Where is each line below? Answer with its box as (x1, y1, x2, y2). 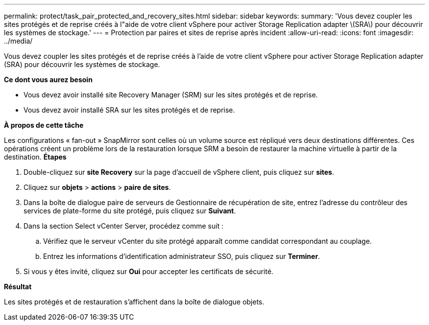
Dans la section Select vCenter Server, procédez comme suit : (24, 222, 224, 230)
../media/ (4, 37, 33, 45)
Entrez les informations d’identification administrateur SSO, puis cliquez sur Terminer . (43, 252, 320, 260)
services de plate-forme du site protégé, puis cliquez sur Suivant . (24, 207, 236, 215)
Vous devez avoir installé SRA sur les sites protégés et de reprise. (24, 106, 235, 114)
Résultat (4, 282, 32, 291)
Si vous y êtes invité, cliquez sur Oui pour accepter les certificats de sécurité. (24, 267, 274, 276)
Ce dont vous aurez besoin (4, 75, 93, 84)
